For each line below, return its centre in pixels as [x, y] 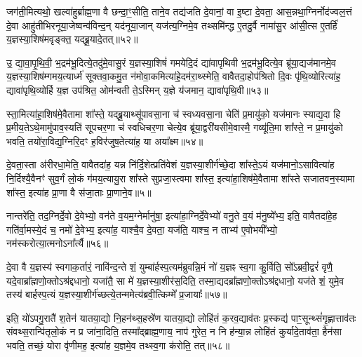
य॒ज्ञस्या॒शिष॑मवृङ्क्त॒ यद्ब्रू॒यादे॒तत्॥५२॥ [72, 39]
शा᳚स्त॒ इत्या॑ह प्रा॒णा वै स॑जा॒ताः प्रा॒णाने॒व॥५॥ [79, 192]
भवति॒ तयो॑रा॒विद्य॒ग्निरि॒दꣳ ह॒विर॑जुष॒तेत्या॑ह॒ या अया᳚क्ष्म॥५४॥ [105, 141]
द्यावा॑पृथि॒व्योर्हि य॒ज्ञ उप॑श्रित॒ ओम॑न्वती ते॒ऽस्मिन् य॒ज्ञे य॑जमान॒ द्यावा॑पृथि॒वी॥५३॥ [138, 89]
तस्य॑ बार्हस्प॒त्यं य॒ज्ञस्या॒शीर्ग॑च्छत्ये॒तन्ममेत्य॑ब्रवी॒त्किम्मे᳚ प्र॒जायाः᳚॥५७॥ [117, 294]
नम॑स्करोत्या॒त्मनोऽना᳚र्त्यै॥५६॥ [58, 243]
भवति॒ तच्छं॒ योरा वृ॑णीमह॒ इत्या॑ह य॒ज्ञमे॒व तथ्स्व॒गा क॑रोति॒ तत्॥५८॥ [118, 345]
